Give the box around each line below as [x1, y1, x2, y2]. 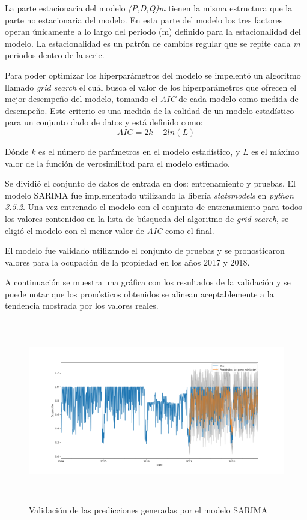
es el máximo [251, 145, 299, 157]
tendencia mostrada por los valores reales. [5, 299, 159, 312]
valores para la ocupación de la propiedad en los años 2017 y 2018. [5, 256, 250, 268]
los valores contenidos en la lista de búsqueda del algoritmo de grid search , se [5, 212, 289, 224]
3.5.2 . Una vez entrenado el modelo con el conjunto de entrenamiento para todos [5, 200, 302, 213]
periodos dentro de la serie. [5, 49, 105, 61]
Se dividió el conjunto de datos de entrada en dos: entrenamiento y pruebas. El [5, 177, 296, 190]
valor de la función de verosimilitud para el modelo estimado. [5, 157, 230, 169]
